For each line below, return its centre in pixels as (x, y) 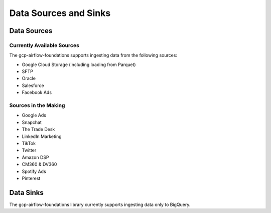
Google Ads (34, 115)
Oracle (29, 78)
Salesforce (33, 85)
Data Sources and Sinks (60, 13)
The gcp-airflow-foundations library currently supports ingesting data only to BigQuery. (100, 204)
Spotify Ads (34, 171)
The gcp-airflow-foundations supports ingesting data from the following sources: (93, 55)
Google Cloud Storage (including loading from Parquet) (79, 64)
